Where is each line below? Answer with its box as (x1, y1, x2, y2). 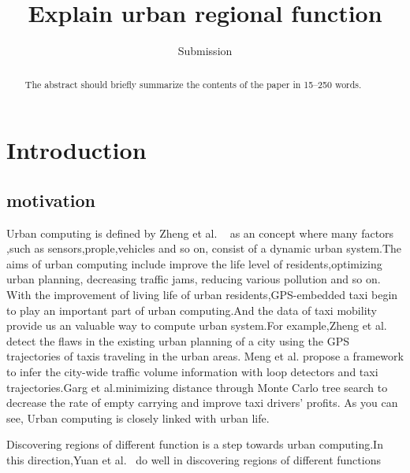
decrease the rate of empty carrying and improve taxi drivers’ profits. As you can (6, 394, 398, 411)
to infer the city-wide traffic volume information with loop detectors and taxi (6, 363, 378, 379)
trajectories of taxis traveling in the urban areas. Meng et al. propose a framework (6, 348, 404, 364)
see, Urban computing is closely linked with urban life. (6, 409, 270, 426)
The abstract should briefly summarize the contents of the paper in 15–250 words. (24, 77, 362, 91)
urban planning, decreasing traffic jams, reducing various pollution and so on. (6, 271, 381, 287)
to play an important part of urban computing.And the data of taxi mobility (6, 301, 377, 318)
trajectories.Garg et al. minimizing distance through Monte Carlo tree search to (6, 379, 388, 395)
